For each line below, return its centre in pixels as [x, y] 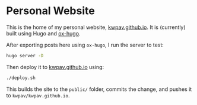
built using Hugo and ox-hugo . [43, 33]
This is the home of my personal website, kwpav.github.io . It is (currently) [96, 27]
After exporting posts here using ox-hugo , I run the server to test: [85, 45]
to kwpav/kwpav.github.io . [38, 95]
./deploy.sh [21, 78]
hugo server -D [25, 55]
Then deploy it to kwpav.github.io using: [55, 67]
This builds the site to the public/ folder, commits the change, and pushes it [99, 89]
